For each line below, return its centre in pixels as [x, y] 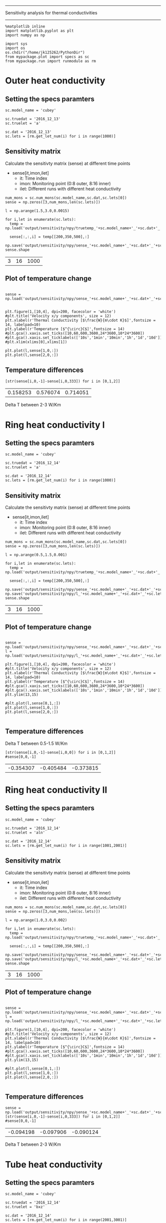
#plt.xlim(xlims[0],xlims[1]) [36, 342]
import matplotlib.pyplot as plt [40, 31]
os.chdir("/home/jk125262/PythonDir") [45, 52]
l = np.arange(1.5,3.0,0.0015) [37, 211]
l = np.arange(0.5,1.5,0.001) [36, 555]
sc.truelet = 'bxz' [25, 1207]
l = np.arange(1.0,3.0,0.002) [36, 920]
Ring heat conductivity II [56, 790]
